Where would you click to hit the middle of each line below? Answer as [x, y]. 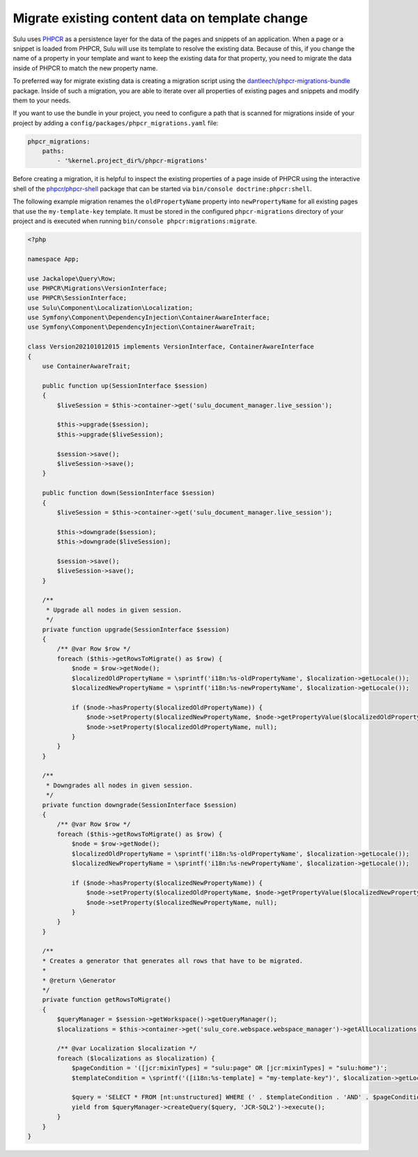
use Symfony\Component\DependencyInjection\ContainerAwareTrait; [141, 327]
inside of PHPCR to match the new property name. [85, 68]
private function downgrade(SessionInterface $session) [140, 805]
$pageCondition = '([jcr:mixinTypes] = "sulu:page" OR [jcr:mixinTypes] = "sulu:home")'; [230, 1068]
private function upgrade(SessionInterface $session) [136, 629]
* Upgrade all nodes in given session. [114, 610]
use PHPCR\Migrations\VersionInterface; [97, 288]
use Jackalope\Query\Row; [72, 278]
